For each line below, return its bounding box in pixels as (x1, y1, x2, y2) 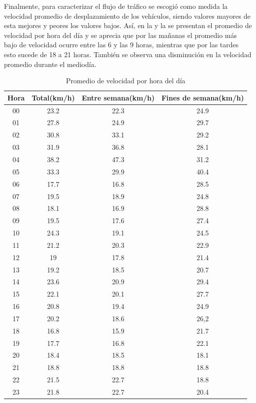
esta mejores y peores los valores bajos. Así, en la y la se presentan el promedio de (4, 20, 252, 31)
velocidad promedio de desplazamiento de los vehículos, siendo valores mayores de (4, 10, 251, 21)
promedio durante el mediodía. (4, 59, 96, 69)
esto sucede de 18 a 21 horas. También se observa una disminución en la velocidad (4, 49, 252, 59)
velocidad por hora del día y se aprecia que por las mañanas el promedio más (4, 30, 237, 40)
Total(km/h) (32, 92, 75, 102)
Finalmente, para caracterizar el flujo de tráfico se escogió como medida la (4, 1, 228, 11)
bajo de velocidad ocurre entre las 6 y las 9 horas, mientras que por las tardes (4, 39, 239, 50)
